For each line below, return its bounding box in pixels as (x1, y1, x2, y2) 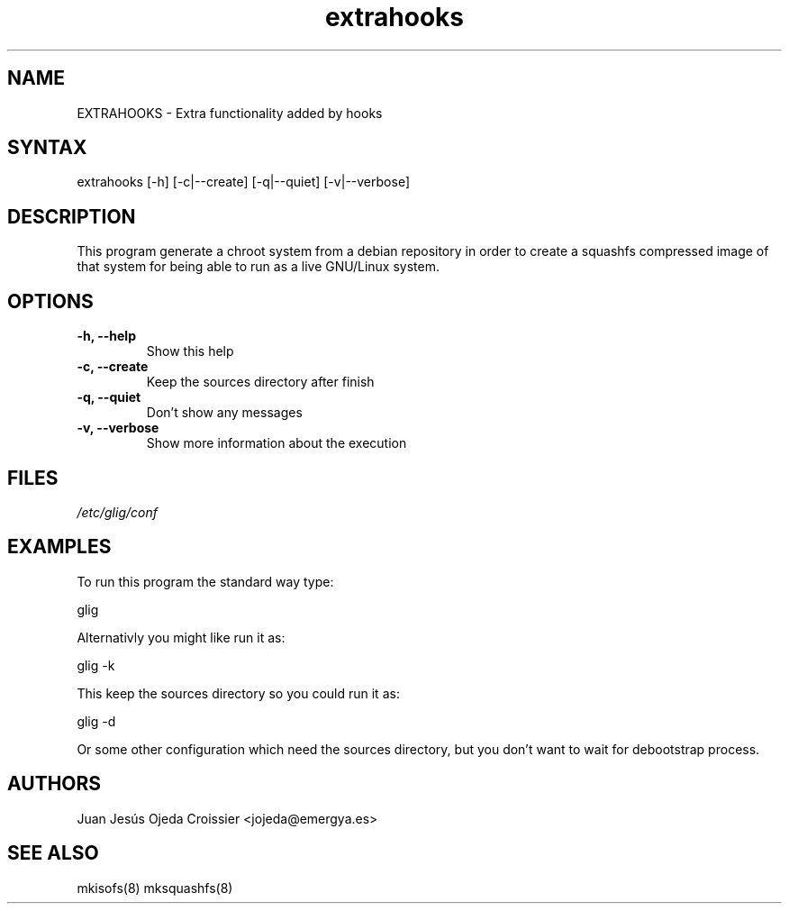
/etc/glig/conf (77, 504, 158, 520)
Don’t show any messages (146, 405, 303, 421)
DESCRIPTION (7, 205, 136, 228)
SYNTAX (7, 136, 87, 159)
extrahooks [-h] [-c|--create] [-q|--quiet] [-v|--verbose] (77, 174, 410, 190)
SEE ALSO (7, 842, 99, 865)
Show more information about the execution (146, 435, 407, 451)
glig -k (77, 657, 115, 673)
